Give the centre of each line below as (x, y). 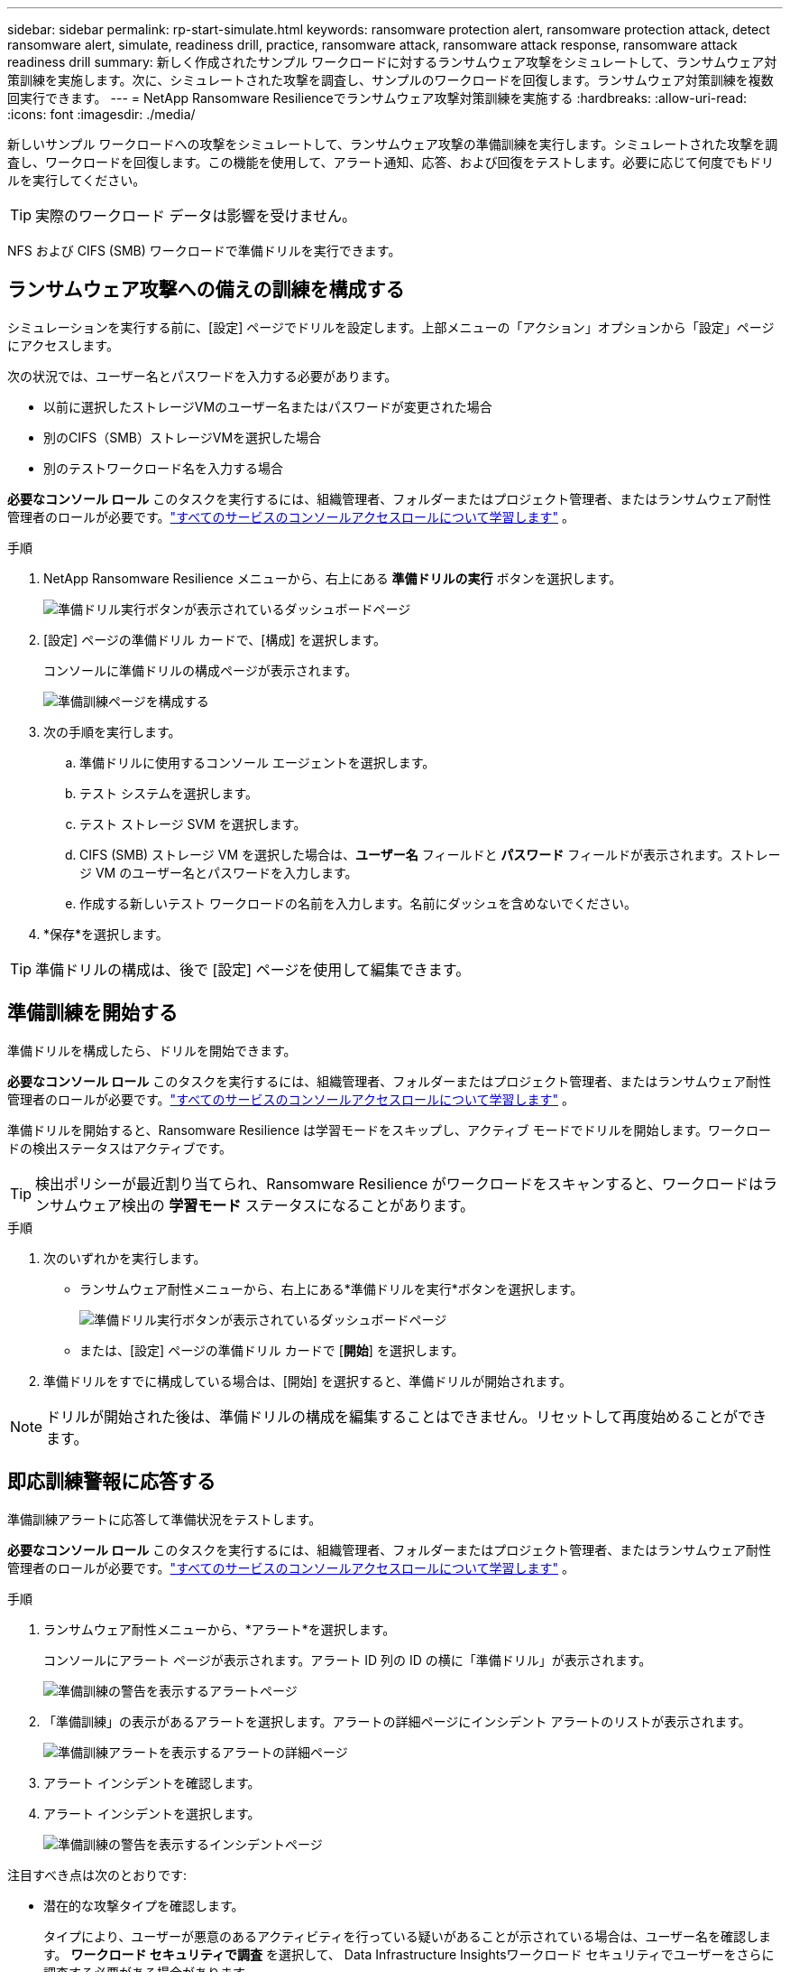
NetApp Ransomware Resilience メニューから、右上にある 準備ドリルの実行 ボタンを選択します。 (333, 578)
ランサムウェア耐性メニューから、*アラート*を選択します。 (220, 1629)
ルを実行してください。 (77, 180)
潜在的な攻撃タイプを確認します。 (144, 1905)
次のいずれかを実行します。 (125, 1258)
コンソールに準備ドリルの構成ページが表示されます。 (201, 670)
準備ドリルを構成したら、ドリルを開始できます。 (152, 1050)
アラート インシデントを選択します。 (152, 1813)
